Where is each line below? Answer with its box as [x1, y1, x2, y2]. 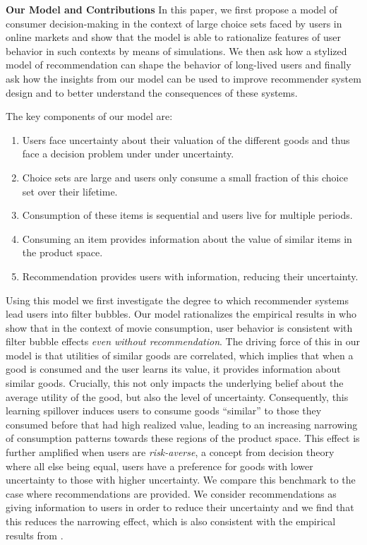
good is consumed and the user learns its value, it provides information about [6, 361, 341, 376]
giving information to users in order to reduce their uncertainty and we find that [6, 500, 354, 515]
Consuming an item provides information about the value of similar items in [22, 231, 352, 246]
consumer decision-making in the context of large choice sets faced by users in [6, 16, 342, 30]
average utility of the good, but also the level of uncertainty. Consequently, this [6, 389, 349, 404]
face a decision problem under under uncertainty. [22, 146, 234, 161]
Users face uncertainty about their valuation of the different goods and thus [22, 132, 350, 147]
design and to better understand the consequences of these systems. [6, 85, 298, 100]
